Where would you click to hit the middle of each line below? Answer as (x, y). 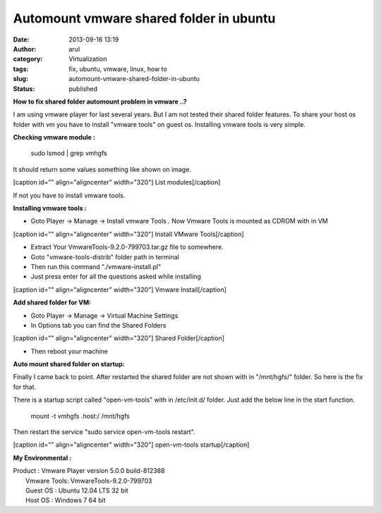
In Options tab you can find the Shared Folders (98, 325)
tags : (21, 69)
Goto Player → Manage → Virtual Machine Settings (104, 315)
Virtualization (88, 59)
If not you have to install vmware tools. (69, 195)
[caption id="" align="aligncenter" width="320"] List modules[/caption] (117, 183)
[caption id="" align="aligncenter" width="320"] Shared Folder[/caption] (119, 338)
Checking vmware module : (54, 137)
